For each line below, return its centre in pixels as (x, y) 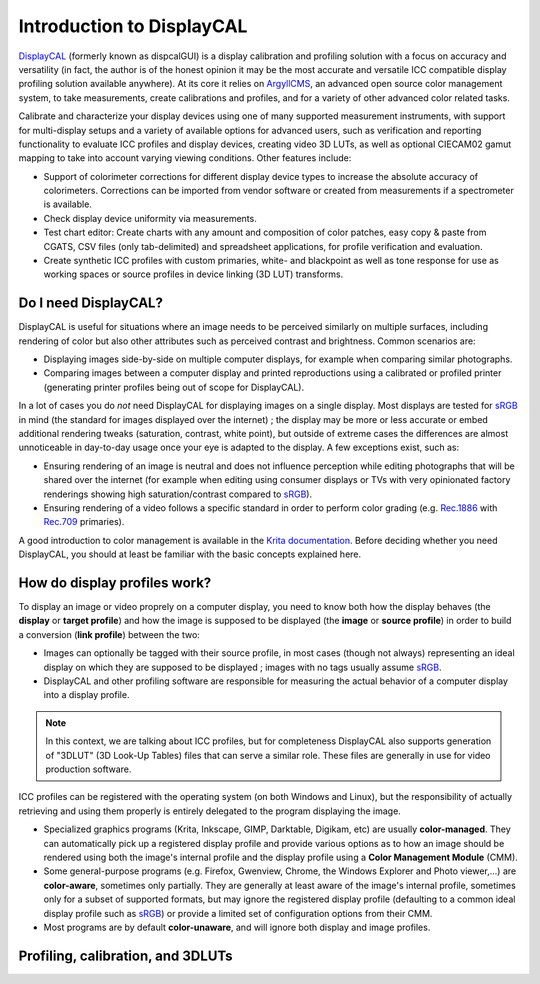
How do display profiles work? (115, 582)
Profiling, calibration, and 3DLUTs (125, 955)
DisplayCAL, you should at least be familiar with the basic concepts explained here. (190, 554)
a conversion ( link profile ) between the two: (109, 634)
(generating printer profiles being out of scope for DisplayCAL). (174, 387)
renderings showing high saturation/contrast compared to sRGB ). (178, 494)
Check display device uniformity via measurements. (150, 218)
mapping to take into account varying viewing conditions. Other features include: (185, 158)
